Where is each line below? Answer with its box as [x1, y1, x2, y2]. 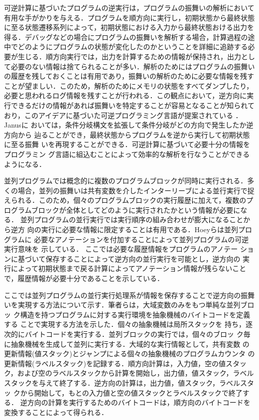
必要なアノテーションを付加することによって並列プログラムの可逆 [34, 234, 249, 244]
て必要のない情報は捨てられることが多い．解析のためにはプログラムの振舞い [4, 61, 255, 71]
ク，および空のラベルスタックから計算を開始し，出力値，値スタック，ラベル [4, 368, 254, 378]
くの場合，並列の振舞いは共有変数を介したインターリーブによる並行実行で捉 [4, 185, 255, 195]
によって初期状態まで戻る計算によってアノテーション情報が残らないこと [10, 263, 247, 274]
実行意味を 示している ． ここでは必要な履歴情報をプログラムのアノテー [4, 244, 238, 254]
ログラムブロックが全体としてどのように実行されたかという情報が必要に [4, 204, 241, 215]
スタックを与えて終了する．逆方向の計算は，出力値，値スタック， [4, 377, 220, 388]
